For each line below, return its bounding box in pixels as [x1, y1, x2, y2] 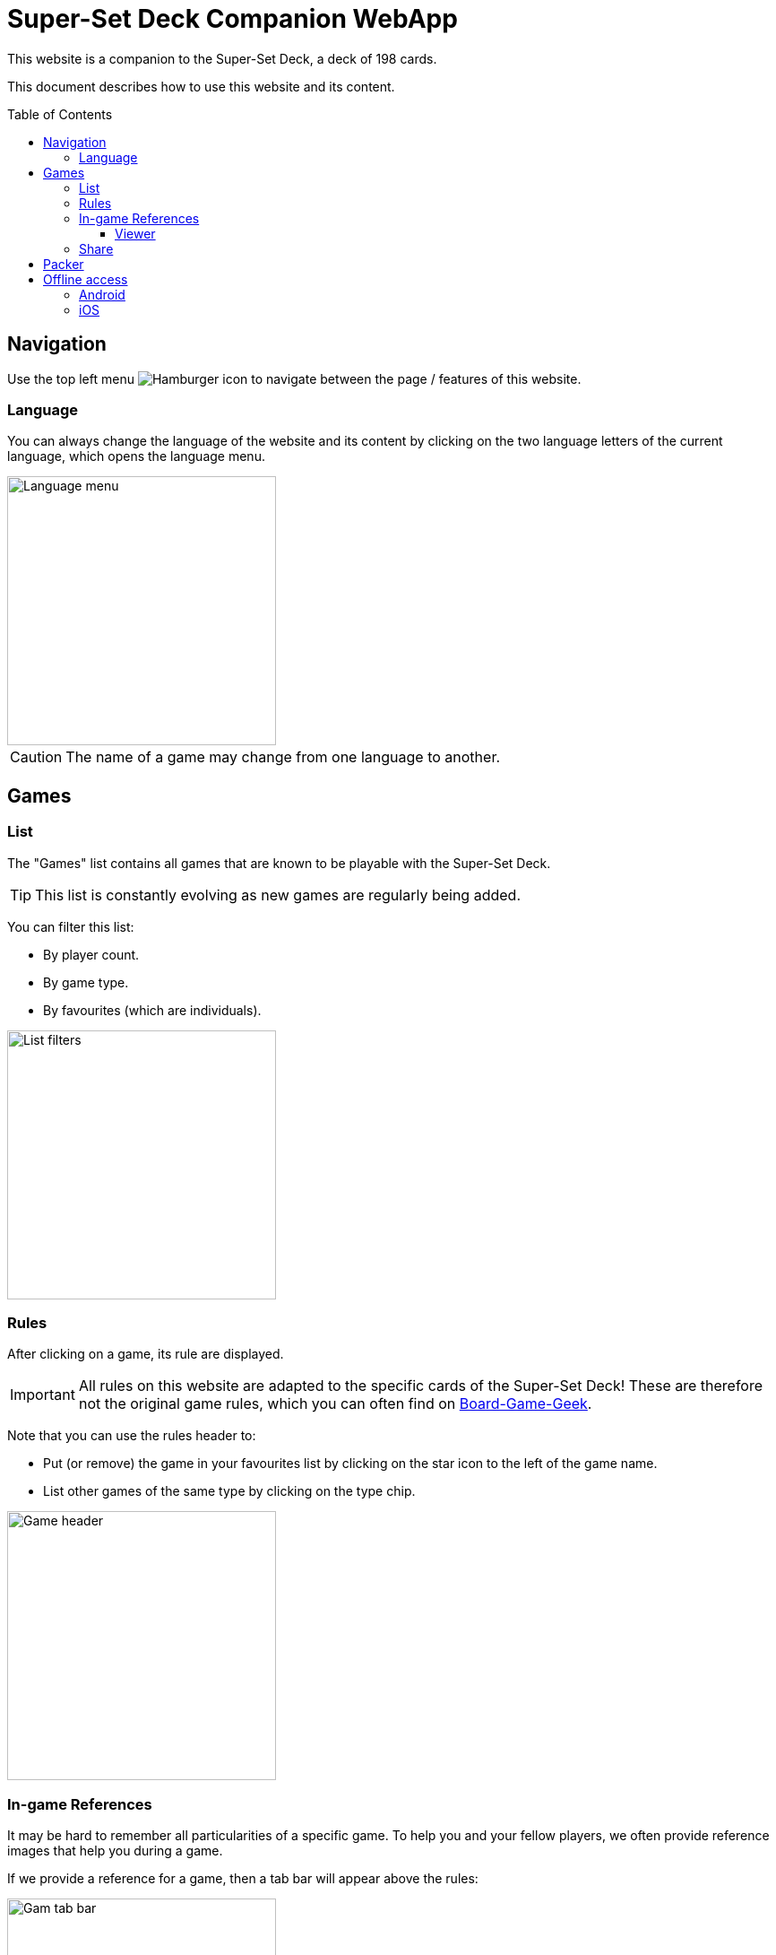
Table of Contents [7, 106, 113, 122]
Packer [43, 256, 84, 272]
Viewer [115, 225, 156, 241]
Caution [10, 748, 63, 767]
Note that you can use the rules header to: [7, 1428, 256, 1444]
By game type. [43, 974, 129, 990]
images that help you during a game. [7, 1843, 223, 1859]
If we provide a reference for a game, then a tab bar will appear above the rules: [7, 1871, 479, 1887]
